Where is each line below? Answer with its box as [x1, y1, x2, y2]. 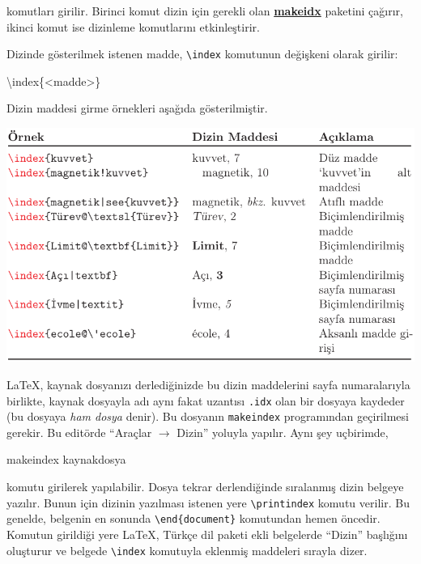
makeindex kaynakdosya [6, 451, 126, 468]
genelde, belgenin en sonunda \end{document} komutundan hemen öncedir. [6, 510, 381, 527]
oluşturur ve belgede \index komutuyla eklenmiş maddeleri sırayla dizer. [6, 541, 368, 558]
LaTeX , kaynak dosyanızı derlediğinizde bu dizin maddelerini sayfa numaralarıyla [6, 375, 410, 392]
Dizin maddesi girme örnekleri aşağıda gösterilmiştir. [6, 100, 268, 117]
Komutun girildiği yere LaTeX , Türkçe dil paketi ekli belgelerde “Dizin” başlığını [6, 525, 408, 542]
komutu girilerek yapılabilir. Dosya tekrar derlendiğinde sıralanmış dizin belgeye [6, 478, 404, 495]
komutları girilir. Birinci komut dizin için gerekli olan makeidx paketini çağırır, [6, 2, 403, 19]
